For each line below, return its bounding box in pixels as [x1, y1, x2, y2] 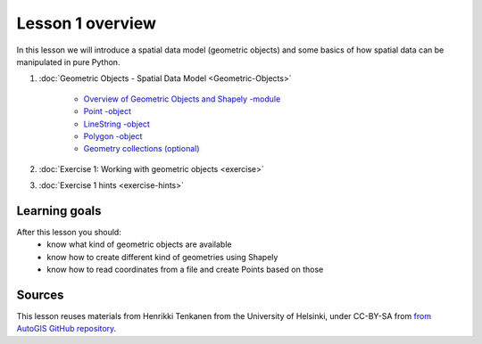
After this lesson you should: [16, 226, 122, 237]
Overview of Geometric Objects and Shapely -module [83, 94, 281, 104]
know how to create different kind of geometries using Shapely [46, 251, 278, 262]
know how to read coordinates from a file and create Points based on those [46, 264, 324, 275]
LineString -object [83, 119, 151, 129]
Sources [16, 287, 64, 302]
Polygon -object [83, 130, 143, 142]
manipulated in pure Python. [16, 56, 120, 67]
